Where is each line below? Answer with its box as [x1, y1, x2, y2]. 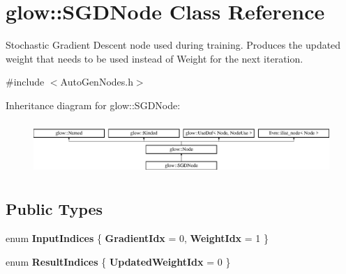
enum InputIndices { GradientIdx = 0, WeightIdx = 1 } [6, 230, 269, 245]
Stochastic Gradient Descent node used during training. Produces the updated [6, 38, 341, 52]
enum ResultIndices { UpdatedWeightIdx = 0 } [6, 254, 231, 268]
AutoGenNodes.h [60, 74, 133, 89]
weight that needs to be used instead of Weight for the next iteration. [6, 51, 303, 65]
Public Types [6, 198, 103, 220]
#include [6, 74, 45, 89]
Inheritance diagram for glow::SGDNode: [6, 97, 181, 112]
